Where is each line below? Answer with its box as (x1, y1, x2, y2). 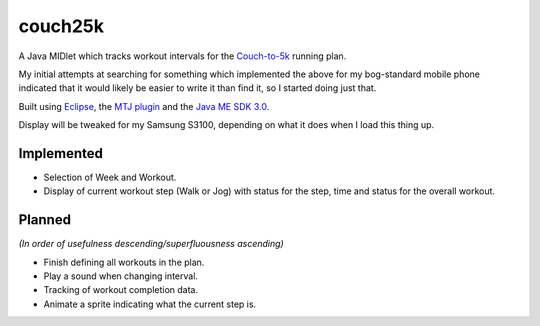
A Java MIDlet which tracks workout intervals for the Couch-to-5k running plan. (18, 50, 347, 62)
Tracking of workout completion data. (43, 284, 199, 296)
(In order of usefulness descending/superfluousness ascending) (18, 238, 284, 250)
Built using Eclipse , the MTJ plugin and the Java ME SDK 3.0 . (18, 100, 270, 112)
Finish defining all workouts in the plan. (43, 256, 205, 268)
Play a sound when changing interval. (43, 270, 199, 282)
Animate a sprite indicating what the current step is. (43, 298, 257, 310)
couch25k (18, 15, 105, 37)
